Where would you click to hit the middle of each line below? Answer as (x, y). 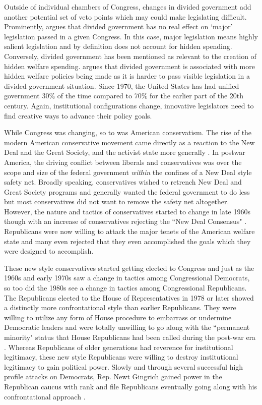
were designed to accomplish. (49, 251)
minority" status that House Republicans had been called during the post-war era (130, 337)
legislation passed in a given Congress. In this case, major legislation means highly (131, 36)
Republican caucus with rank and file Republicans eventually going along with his (130, 386)
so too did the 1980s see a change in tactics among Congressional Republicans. (125, 288)
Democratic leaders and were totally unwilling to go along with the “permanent (127, 327)
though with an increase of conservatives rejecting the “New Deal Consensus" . (125, 221)
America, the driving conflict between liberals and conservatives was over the (123, 162)
